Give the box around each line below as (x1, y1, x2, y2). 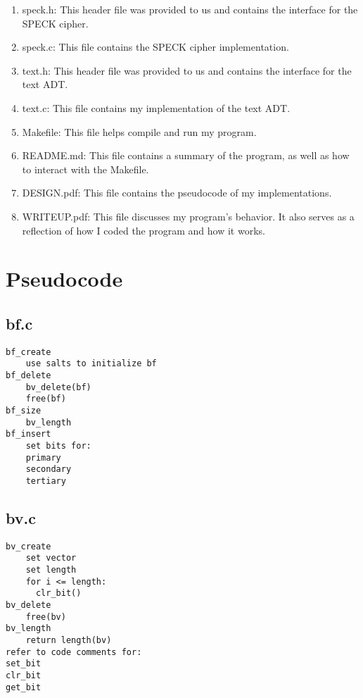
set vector (25, 553, 77, 563)
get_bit (6, 682, 42, 692)
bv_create (6, 541, 51, 551)
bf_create (6, 347, 51, 357)
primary (25, 452, 61, 463)
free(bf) (25, 394, 66, 404)
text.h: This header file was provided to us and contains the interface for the (22, 63, 352, 77)
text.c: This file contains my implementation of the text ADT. (22, 100, 291, 115)
